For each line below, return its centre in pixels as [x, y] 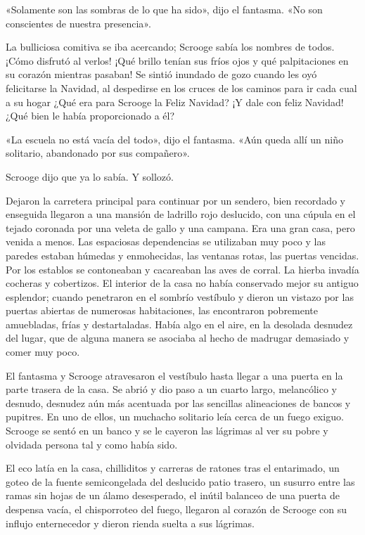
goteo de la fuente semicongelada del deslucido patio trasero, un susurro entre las [180, 481]
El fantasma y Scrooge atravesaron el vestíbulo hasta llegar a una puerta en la [174, 375]
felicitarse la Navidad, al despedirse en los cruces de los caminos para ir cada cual [181, 88]
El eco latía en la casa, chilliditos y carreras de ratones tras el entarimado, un [173, 468]
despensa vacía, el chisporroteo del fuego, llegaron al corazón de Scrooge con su [177, 509]
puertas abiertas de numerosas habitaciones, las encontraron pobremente [162, 310]
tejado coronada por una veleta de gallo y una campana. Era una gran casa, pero [180, 227]
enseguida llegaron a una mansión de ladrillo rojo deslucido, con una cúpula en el [181, 214]
